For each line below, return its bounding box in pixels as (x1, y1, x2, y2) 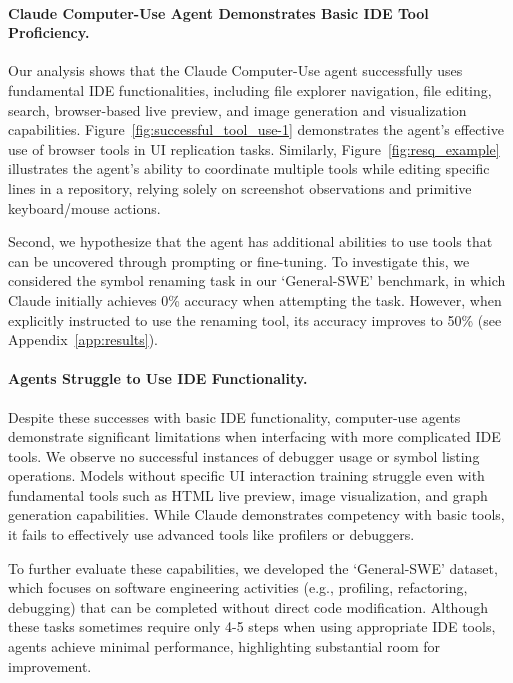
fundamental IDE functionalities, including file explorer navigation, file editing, (8, 79, 492, 100)
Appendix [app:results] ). (8, 329, 158, 350)
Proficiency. (8, 22, 90, 43)
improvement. (8, 655, 92, 676)
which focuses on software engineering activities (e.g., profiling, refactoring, (8, 577, 468, 598)
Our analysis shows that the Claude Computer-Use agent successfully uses (8, 60, 463, 81)
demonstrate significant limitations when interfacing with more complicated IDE (8, 426, 501, 447)
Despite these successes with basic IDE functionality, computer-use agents (8, 406, 461, 427)
